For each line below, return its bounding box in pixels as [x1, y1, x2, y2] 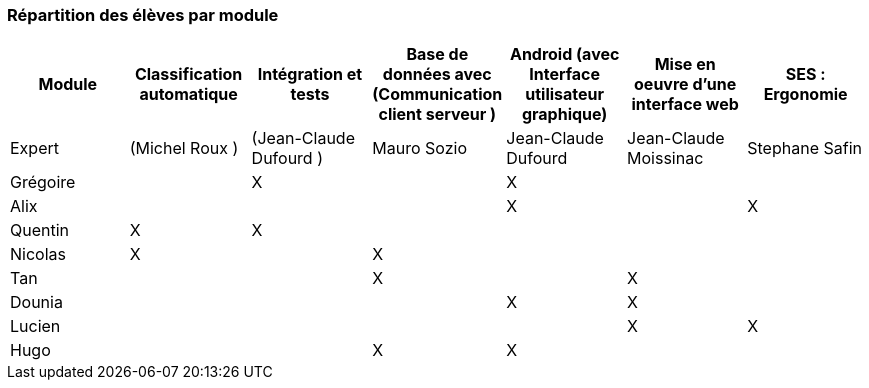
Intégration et [257, 64, 363, 85]
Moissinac [627, 148, 704, 169]
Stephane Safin [747, 138, 862, 159]
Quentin [10, 220, 70, 241]
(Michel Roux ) [129, 138, 239, 159]
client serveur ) [378, 104, 497, 125]
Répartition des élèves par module [7, 5, 279, 25]
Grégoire [10, 172, 76, 193]
